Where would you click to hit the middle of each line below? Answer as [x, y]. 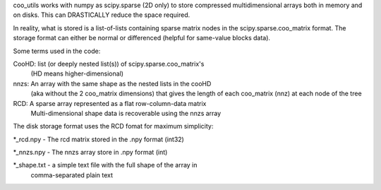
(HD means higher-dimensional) [77, 73]
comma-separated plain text [72, 175]
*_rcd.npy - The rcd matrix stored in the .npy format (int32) [99, 139]
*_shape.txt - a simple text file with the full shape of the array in [105, 165]
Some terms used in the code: [57, 51]
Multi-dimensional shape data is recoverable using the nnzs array [126, 113]
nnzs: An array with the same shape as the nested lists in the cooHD [112, 83]
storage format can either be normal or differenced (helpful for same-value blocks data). [142, 38]
